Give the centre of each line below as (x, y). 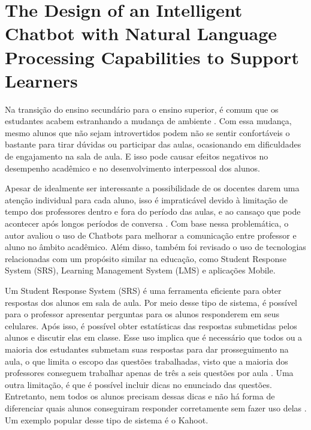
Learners (41, 80)
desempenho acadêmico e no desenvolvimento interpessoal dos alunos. (132, 168)
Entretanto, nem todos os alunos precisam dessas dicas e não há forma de (140, 396)
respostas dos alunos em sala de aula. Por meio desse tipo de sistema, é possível (151, 302)
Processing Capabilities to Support (152, 57)
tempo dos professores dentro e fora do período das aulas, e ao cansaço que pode (153, 211)
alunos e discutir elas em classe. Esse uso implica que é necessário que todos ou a (154, 337)
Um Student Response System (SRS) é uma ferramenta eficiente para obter (143, 290)
